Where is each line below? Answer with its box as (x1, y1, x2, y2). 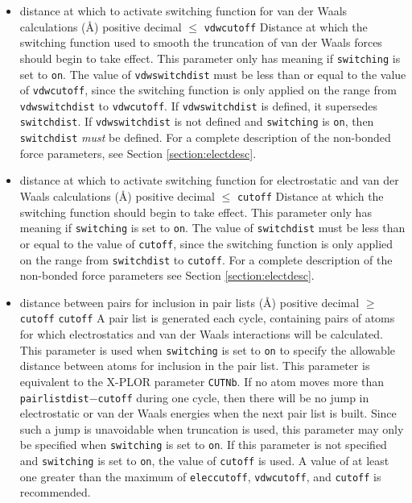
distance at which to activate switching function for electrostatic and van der (19, 172, 399, 189)
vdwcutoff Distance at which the (204, 18, 368, 35)
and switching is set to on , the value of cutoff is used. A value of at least (19, 452, 389, 469)
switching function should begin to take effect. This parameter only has (19, 203, 372, 220)
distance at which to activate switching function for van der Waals (19, 2, 348, 19)
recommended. (19, 484, 91, 501)
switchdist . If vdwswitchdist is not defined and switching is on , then (19, 113, 374, 130)
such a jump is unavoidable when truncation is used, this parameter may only (19, 420, 404, 437)
